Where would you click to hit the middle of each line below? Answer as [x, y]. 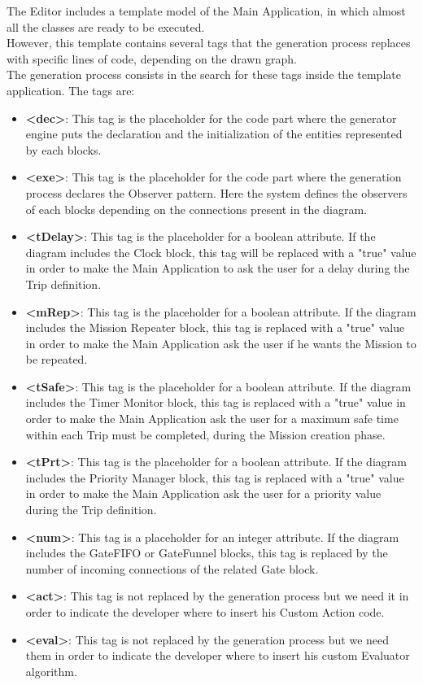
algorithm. [51, 671]
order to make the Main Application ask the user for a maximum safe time [212, 419]
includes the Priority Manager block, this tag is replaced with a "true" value [215, 477]
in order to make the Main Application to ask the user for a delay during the [218, 268]
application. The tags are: [71, 90]
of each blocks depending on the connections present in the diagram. [196, 209]
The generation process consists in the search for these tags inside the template [204, 74]
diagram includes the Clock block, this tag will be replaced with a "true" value [221, 252]
